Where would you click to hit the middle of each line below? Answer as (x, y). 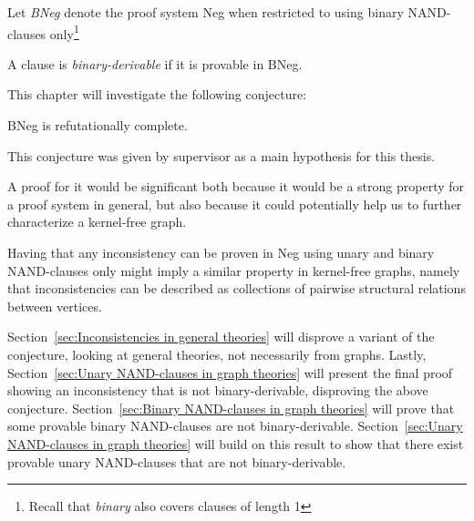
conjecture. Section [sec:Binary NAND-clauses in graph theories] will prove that (231, 408)
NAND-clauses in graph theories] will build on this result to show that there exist (236, 443)
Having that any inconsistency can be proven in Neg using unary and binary (221, 252)
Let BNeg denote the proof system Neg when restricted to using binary (206, 12)
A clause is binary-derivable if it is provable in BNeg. (155, 63)
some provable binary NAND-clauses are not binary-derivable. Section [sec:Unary (235, 426)
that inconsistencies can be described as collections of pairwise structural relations (237, 288)
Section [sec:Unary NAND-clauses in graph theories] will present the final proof (230, 372)
